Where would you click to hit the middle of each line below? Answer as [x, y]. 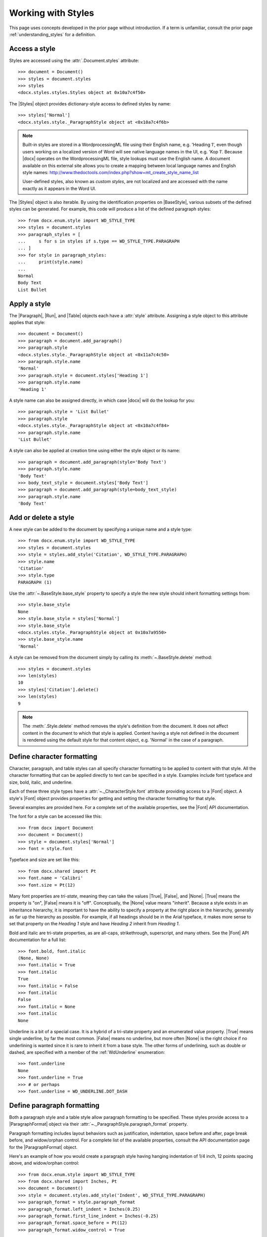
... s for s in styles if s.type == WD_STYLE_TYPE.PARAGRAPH [99, 241]
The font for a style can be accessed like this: [56, 816]
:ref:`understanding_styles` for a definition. [53, 34]
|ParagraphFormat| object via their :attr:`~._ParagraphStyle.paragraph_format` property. [98, 1124]
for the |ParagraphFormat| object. [43, 1147]
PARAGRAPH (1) [35, 582]
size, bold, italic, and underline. [41, 782]
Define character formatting [53, 756]
